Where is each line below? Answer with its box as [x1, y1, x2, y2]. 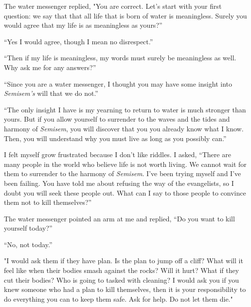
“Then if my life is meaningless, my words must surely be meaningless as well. [4, 53, 236, 63]
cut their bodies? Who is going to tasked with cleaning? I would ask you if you [4, 274, 239, 285]
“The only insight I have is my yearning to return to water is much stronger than [4, 104, 246, 114]
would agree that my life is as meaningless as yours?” [4, 20, 162, 30]
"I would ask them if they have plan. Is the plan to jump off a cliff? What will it [4, 255, 243, 266]
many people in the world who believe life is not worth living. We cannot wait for [4, 159, 247, 169]
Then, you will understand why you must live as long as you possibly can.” [4, 133, 227, 143]
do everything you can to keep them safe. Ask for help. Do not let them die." [4, 293, 233, 304]
